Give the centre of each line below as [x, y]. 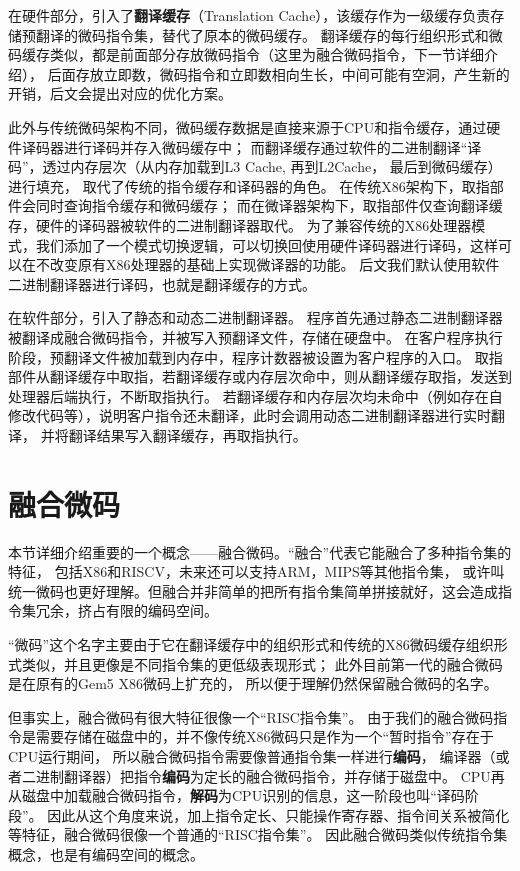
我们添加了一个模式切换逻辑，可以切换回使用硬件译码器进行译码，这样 [266, 244]
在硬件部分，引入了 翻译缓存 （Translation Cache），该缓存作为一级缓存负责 [249, 15]
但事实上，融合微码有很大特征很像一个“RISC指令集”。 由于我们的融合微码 [251, 716]
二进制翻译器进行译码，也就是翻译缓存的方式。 [162, 283]
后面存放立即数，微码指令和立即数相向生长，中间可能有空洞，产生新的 [278, 73]
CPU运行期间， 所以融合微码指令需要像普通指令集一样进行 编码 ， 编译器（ [252, 755]
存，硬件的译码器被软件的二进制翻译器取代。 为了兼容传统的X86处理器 [240, 224]
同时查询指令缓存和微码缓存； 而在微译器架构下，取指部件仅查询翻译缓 [269, 205]
